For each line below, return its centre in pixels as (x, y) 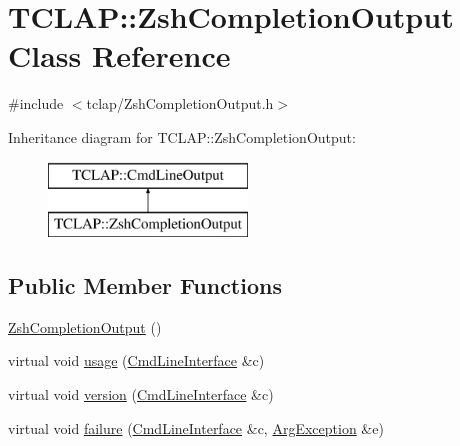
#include (36, 103)
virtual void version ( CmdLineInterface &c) (141, 394)
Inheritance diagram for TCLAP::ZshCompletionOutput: (182, 136)
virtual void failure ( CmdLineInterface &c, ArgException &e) (196, 427)
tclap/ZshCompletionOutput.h (180, 103)
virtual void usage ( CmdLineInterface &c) (136, 360)
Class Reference (119, 55)
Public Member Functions (145, 285)
